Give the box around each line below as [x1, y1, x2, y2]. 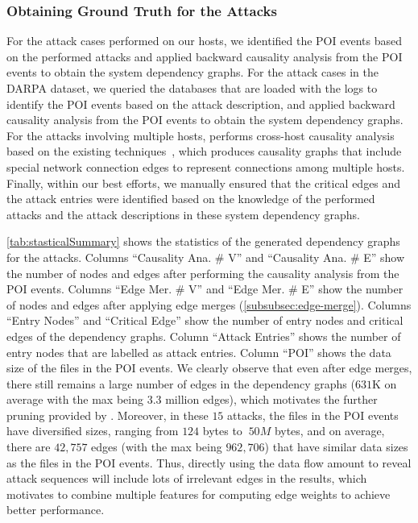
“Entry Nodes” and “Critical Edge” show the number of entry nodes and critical [6, 312, 404, 329]
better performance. [6, 501, 105, 518]
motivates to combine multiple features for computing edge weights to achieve [6, 485, 391, 502]
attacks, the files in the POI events [227, 406, 399, 423]
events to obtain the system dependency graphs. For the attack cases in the [6, 64, 379, 81]
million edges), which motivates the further [165, 391, 378, 408]
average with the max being [6, 391, 143, 408]
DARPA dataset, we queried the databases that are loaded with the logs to [6, 80, 378, 96]
